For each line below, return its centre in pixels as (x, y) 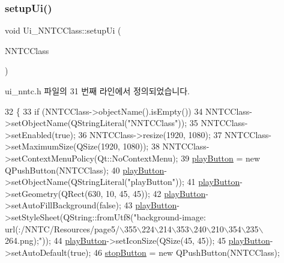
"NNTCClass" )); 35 (163, 123)
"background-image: (170, 216)
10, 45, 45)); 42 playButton (156, 193)
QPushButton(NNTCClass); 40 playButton (85, 170)
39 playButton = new (221, 158)
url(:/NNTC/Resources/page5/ (62, 228)
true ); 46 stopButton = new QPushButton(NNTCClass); (175, 252)
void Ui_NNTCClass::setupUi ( (63, 30)
